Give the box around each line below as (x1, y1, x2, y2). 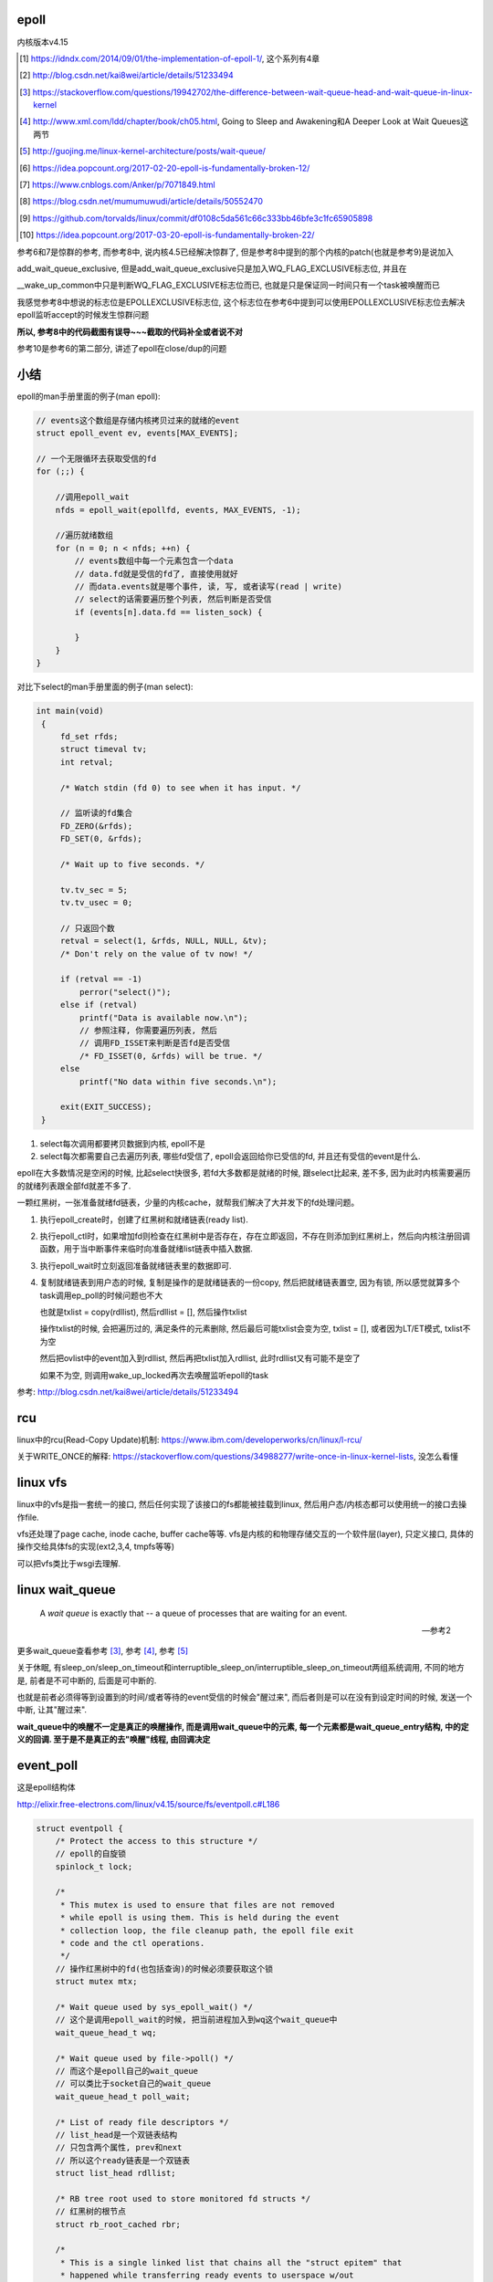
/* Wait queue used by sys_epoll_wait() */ (55, 2002, 253, 2012)
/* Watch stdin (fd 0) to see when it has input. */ (59, 782, 301, 793)
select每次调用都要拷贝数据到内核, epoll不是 (39, 1137, 205, 1149)
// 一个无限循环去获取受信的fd (36, 454, 157, 464)
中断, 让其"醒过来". (16, 1704, 87, 1715)
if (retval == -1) (59, 974, 143, 985)
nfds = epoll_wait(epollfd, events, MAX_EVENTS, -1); (55, 505, 301, 515)
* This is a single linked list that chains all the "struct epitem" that (59, 2257, 403, 2267)
